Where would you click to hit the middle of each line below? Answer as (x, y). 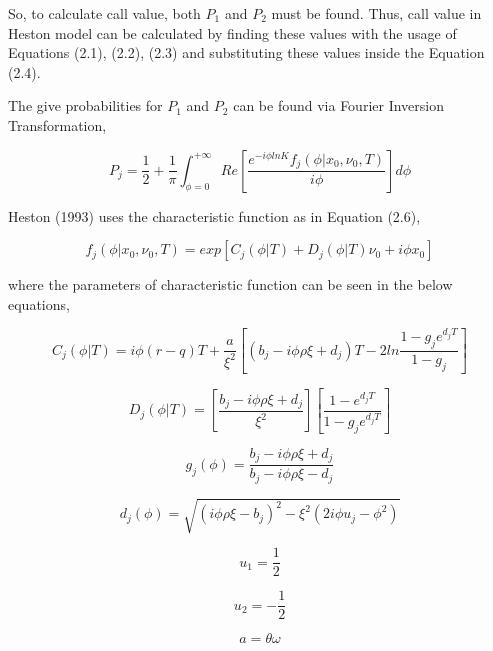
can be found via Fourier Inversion (338, 105)
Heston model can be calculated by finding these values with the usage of (232, 32)
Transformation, (57, 124)
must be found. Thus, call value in (376, 13)
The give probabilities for (85, 105)
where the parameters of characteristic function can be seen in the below (230, 284)
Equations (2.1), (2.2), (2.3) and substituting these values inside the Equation (246, 52)
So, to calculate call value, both (104, 13)
